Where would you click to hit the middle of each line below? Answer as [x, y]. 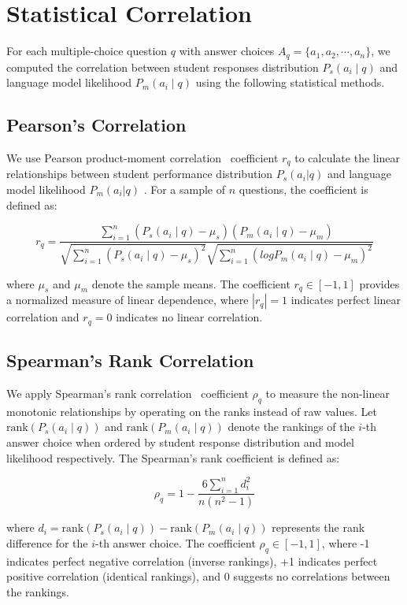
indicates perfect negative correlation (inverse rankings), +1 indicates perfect [192, 560]
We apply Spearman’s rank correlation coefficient [128, 393]
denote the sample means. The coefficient [191, 283]
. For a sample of [185, 189]
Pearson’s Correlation [96, 125]
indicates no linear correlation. [189, 317]
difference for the [47, 543]
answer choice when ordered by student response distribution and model [180, 442]
